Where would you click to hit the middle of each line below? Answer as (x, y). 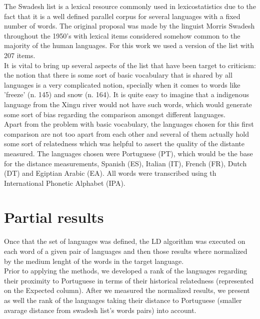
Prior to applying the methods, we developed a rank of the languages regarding (125, 271)
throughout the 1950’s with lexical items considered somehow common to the (122, 35)
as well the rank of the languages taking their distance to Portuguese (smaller (123, 300)
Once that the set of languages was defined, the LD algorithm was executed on (125, 241)
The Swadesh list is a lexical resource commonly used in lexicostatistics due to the (130, 6)
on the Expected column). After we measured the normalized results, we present (127, 290)
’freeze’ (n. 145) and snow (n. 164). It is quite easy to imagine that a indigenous (126, 94)
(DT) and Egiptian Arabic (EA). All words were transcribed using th (110, 173)
